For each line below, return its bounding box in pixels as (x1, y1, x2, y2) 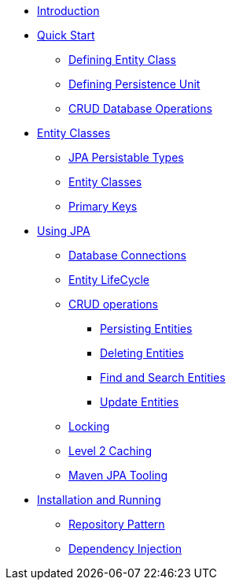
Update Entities (100, 395, 179, 409)
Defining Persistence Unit (68, 77, 201, 91)
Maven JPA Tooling (68, 468, 168, 482)
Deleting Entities (100, 346, 184, 360)
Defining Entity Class (68, 53, 176, 66)
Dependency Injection (68, 542, 182, 555)
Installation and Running (37, 493, 161, 506)
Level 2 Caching (68, 444, 152, 457)
